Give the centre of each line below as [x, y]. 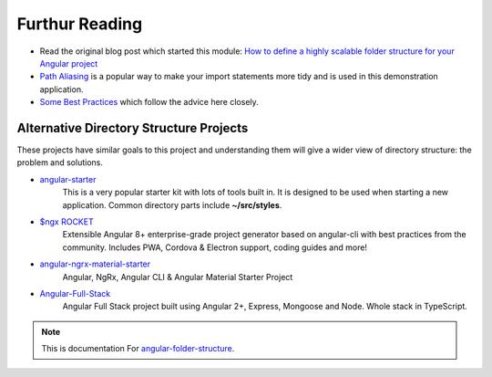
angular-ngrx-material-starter [95, 264]
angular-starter [68, 179]
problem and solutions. [60, 162]
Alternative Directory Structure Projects [133, 128]
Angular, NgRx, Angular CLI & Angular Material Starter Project [178, 277]
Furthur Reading [80, 24]
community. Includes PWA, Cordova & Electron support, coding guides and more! [215, 247]
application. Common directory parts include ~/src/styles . [172, 204]
